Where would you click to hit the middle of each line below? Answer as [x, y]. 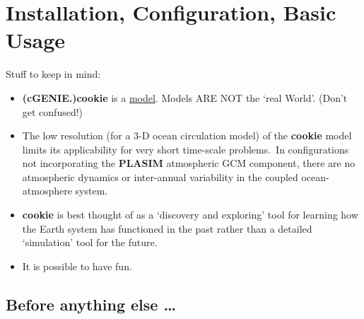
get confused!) [53, 111]
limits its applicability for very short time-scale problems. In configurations [186, 149]
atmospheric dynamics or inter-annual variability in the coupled [160, 176]
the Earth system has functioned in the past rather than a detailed [167, 228]
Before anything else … [91, 304]
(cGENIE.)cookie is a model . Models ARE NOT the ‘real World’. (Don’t [185, 97]
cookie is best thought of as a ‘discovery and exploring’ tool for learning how [190, 215]
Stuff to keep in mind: [53, 74]
